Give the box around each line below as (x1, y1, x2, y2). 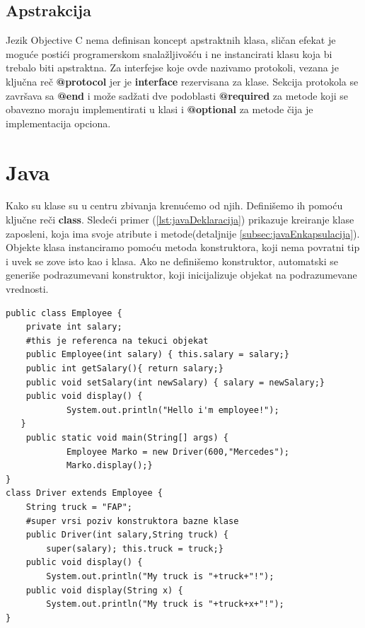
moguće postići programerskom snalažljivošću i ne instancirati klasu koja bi (6, 46, 332, 61)
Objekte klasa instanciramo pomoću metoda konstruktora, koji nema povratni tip (6, 240, 360, 255)
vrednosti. (6, 281, 49, 296)
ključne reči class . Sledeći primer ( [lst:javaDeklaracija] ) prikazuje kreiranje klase (6, 212, 354, 227)
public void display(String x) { (25, 585, 183, 595)
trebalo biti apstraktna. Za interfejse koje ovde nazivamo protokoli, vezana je (6, 60, 339, 75)
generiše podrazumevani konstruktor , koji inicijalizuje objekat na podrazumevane (6, 267, 357, 282)
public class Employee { (6, 308, 122, 318)
